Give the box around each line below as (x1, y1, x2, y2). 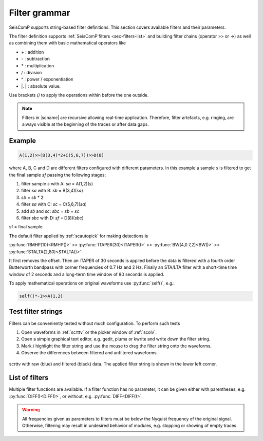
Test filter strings (9, 307, 63, 316)
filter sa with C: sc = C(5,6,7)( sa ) (21, 201, 87, 207)
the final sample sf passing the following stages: (9, 172, 106, 178)
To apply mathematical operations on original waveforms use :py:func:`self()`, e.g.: (9, 281, 175, 286)
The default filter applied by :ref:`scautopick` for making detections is (9, 233, 148, 239)
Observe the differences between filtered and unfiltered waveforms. (21, 350, 158, 356)
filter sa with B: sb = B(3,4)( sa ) (21, 188, 83, 194)
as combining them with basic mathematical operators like (9, 40, 126, 46)
